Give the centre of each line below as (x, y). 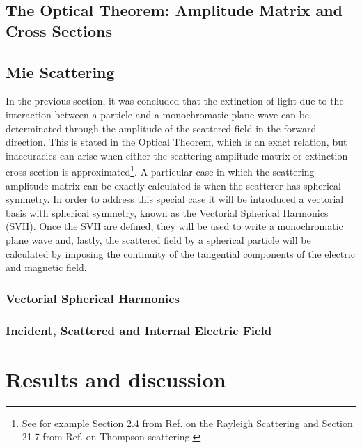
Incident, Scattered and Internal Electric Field (139, 330)
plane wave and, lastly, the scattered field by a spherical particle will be (158, 239)
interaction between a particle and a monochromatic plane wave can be (158, 114)
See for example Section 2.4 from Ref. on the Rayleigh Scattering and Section (187, 423)
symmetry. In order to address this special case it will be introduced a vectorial (175, 199)
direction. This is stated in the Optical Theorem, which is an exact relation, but (176, 142)
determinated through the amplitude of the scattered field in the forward (161, 128)
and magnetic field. (46, 267)
